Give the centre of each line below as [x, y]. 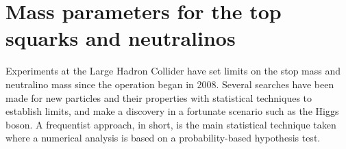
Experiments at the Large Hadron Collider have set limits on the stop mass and [173, 71]
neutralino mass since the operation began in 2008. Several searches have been [170, 84]
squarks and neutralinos [121, 38]
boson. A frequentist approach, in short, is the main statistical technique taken [171, 124]
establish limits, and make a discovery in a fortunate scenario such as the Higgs [172, 111]
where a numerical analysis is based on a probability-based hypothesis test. [163, 138]
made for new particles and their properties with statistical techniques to [159, 97]
